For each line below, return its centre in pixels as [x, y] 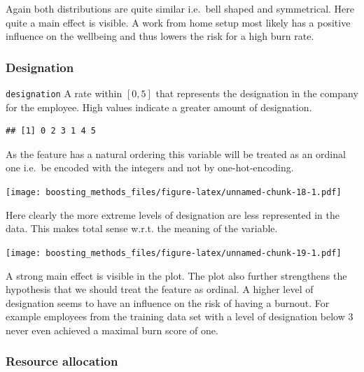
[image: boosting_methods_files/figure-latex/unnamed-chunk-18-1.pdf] [174, 193]
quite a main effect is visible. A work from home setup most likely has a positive [178, 22]
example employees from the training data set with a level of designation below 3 [180, 316]
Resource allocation [62, 361]
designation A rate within [64, 93]
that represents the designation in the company [257, 93]
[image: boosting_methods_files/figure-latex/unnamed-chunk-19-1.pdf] [174, 253]
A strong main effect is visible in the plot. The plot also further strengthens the [176, 275]
